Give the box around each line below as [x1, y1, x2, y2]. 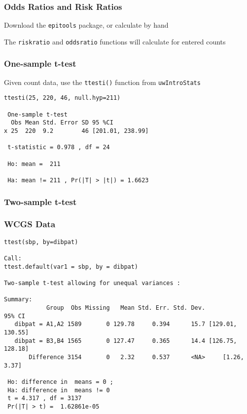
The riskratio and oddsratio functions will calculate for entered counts [4, 36, 226, 46]
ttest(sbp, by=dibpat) [4, 238, 78, 246]
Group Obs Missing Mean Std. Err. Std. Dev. [46, 304, 206, 311]
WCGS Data [4, 218, 56, 230]
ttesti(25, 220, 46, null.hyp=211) [4, 94, 121, 102]
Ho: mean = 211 [7, 160, 61, 167]
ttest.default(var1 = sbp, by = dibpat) [4, 263, 139, 270]
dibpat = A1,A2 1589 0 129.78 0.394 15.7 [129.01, [14, 321, 237, 328]
